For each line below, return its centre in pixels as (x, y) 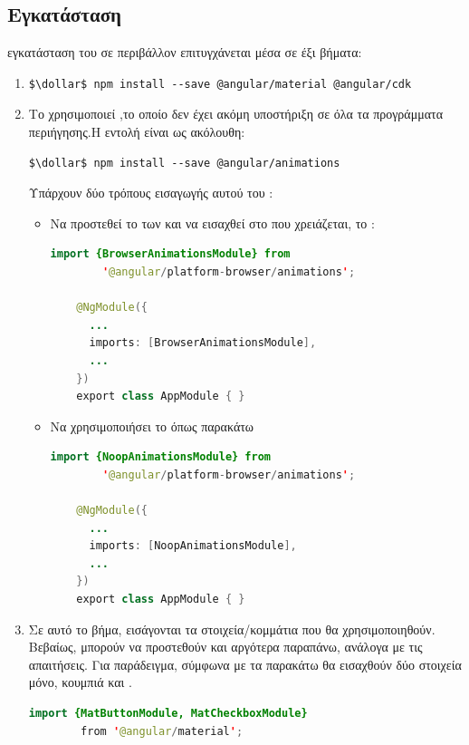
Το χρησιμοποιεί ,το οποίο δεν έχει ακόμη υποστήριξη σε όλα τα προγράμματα (236, 114)
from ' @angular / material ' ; (162, 731)
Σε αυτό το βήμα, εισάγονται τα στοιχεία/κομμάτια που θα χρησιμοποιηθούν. (232, 629)
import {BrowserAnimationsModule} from (170, 254)
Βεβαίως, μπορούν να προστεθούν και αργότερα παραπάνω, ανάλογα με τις (225, 647)
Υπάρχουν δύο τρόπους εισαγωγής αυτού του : (151, 193)
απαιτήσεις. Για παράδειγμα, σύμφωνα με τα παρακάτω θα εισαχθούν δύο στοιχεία (245, 664)
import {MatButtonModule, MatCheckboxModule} (168, 714)
